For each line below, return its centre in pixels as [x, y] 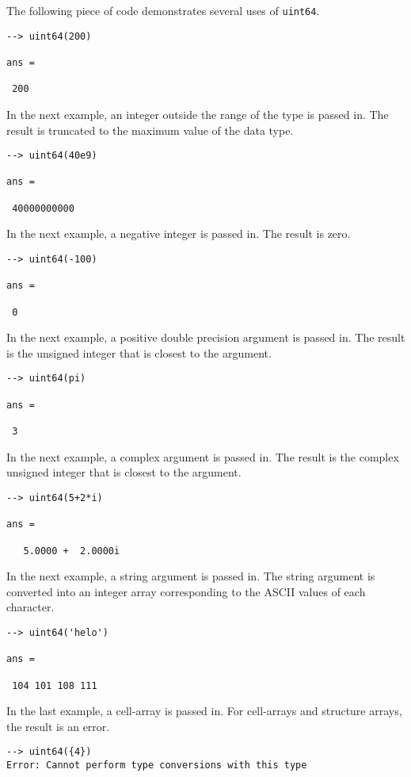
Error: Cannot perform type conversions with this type [157, 766]
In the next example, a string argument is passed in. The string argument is [191, 576]
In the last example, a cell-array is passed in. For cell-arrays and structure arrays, [204, 711]
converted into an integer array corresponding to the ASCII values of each [186, 591]
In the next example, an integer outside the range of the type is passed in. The [198, 114]
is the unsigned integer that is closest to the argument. [139, 352]
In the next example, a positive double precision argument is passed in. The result [206, 337]
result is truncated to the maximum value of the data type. [150, 130]
